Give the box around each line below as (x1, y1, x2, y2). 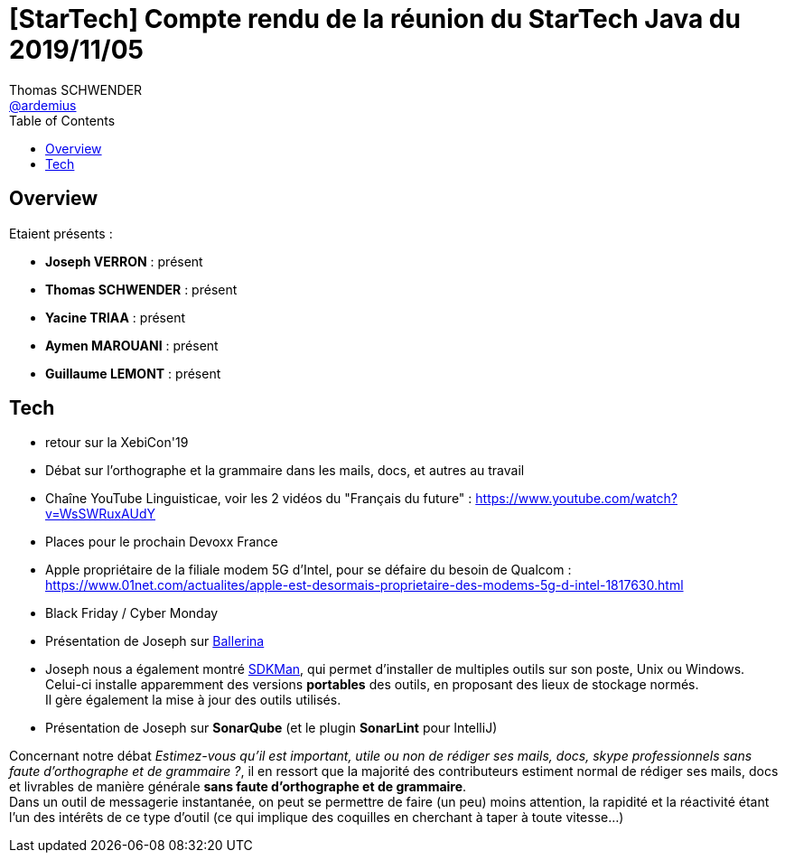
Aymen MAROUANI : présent (45, 337, 219, 353)
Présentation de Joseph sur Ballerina (45, 633, 265, 650)
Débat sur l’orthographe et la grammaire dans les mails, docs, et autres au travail (45, 463, 525, 479)
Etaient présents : (9, 225, 113, 241)
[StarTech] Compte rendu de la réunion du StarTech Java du (9, 4, 741, 34)
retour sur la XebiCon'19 (45, 435, 189, 451)
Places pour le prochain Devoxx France (45, 534, 278, 550)
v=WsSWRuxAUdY (45, 506, 156, 522)
